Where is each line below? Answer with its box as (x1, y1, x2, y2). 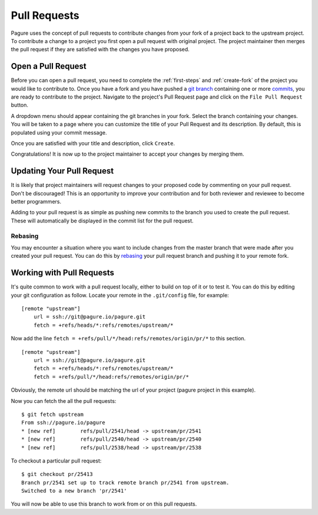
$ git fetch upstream (21, 411, 84, 418)
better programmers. (11, 198, 62, 205)
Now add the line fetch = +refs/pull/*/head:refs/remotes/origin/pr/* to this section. (11, 335, 246, 342)
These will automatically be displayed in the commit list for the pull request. (11, 217, 194, 224)
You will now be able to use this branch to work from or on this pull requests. (11, 500, 197, 507)
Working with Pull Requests (11, 268, 114, 278)
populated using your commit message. (11, 129, 107, 136)
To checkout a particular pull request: (11, 457, 102, 464)
